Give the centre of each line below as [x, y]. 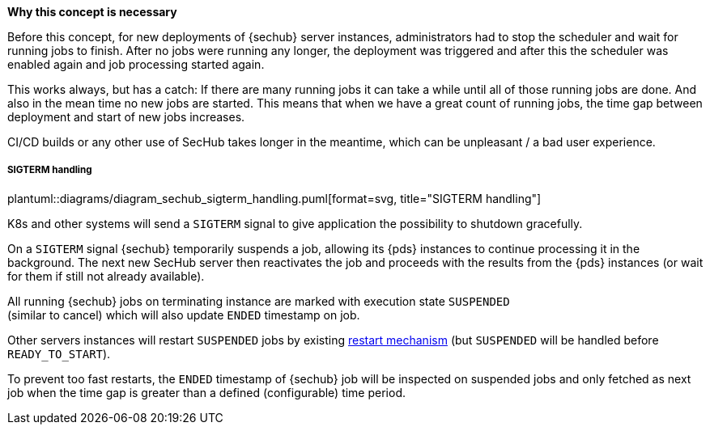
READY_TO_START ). [59, 353]
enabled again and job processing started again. [136, 64]
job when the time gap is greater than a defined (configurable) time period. [207, 392]
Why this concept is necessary [92, 12]
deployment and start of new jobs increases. [126, 117]
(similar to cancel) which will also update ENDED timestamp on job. [184, 315]
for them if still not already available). [106, 276]
